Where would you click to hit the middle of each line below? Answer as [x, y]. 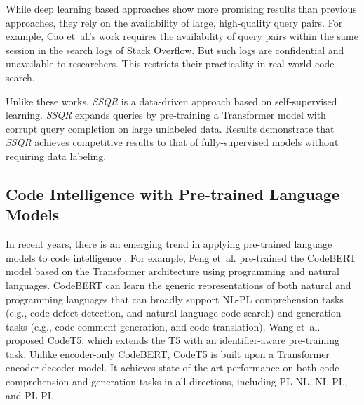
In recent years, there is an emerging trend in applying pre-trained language [169, 244]
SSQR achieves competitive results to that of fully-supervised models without [172, 142]
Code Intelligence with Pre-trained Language [173, 193]
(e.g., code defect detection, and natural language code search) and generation [174, 313]
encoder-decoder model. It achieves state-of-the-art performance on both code [173, 367]
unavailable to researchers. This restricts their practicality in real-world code [170, 64]
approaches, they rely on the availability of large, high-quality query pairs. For [174, 22]
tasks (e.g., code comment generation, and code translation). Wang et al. [163, 326]
